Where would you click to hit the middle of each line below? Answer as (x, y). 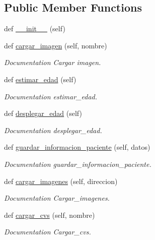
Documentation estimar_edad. (51, 96)
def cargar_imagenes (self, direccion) (61, 181)
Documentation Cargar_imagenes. (57, 198)
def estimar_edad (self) (40, 79)
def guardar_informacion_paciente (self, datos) (77, 147)
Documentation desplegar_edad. (53, 130)
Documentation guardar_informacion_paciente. (78, 164)
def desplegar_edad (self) (43, 113)
